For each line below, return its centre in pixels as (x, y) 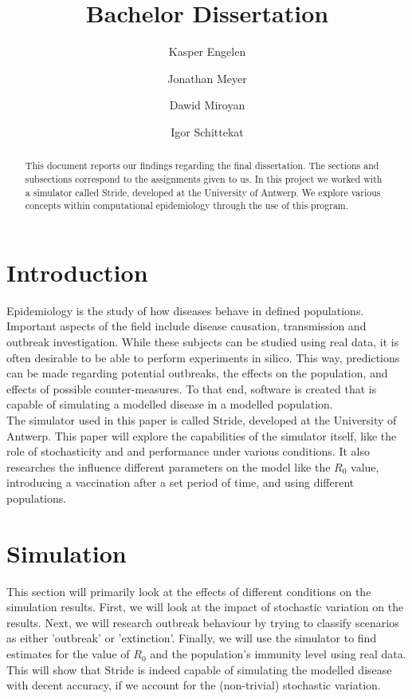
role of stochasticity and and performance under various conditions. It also (188, 451)
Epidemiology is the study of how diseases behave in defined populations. (185, 310)
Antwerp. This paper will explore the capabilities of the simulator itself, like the (202, 435)
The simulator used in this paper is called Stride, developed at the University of (202, 420)
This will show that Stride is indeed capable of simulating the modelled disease (199, 669)
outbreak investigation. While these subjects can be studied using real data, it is (203, 342)
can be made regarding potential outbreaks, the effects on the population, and (197, 373)
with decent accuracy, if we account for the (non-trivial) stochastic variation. (194, 685)
